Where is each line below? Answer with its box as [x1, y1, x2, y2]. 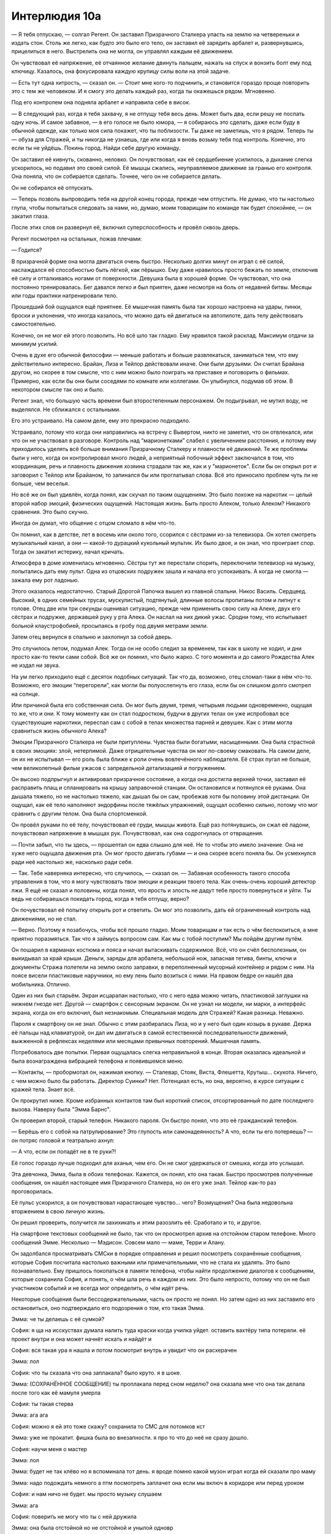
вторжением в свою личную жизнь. [11, 1208, 105, 1215]
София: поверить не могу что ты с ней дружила [11, 1513, 137, 1520]
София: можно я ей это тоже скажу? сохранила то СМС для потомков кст [11, 1422, 205, 1430]
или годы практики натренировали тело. [11, 292, 118, 299]
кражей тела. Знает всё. [11, 1085, 75, 1093]
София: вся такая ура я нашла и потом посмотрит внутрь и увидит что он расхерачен [11, 1347, 237, 1354]
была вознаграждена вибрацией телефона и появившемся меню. [11, 1057, 184, 1065]
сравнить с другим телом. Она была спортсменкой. [11, 810, 148, 817]
